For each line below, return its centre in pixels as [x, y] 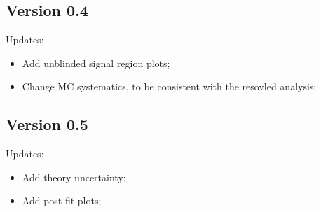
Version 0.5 [47, 124]
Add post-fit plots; [62, 200]
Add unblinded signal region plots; [96, 63]
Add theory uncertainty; [74, 177]
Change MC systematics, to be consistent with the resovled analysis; [169, 86]
